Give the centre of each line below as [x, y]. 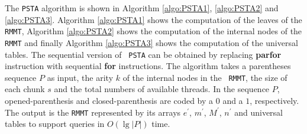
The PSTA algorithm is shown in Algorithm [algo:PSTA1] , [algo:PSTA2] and [142, 8]
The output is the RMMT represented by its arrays [93, 112]
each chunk [25, 89]
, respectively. [274, 101]
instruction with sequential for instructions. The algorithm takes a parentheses [148, 66]
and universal [258, 112]
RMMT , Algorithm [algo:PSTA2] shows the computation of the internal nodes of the [153, 31]
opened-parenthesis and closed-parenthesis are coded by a [109, 101]
